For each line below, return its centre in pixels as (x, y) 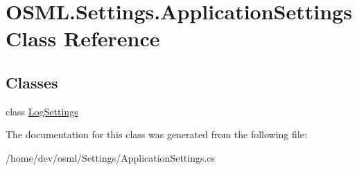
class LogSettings (42, 111)
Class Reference (83, 38)
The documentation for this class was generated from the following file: (156, 134)
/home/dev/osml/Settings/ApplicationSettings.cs (111, 157)
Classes (32, 82)
